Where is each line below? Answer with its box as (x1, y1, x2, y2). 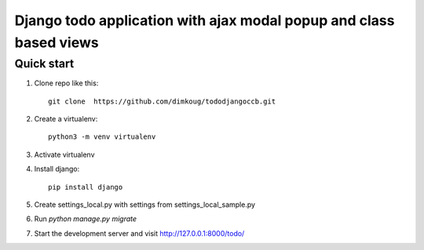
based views (14, 34, 99, 51)
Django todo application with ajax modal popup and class (14, 12, 395, 29)
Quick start (14, 56, 75, 71)
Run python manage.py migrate (34, 214, 137, 223)
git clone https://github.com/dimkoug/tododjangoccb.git (48, 96, 276, 106)
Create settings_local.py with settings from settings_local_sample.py (34, 200, 255, 209)
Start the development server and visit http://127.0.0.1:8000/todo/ (34, 228, 245, 238)
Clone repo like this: (34, 78, 99, 88)
